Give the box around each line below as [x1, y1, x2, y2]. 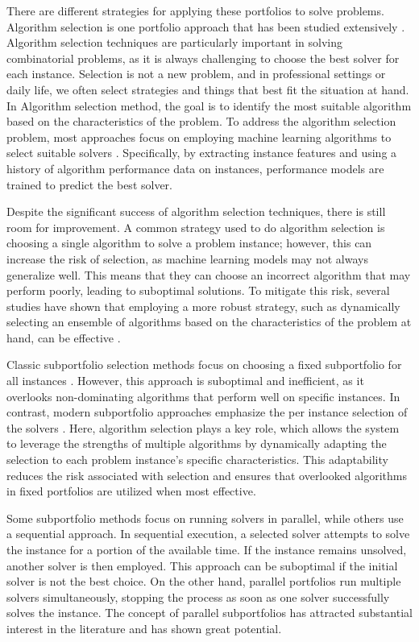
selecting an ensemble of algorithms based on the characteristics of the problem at [6, 313, 412, 330]
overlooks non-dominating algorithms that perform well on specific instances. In [6, 387, 400, 404]
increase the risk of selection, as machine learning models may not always [6, 250, 368, 267]
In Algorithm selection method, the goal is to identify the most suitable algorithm [6, 97, 412, 114]
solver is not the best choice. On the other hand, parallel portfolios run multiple [6, 573, 401, 590]
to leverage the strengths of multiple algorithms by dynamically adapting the [6, 435, 387, 452]
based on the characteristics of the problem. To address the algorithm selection [6, 113, 396, 130]
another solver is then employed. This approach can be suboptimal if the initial [6, 557, 398, 574]
